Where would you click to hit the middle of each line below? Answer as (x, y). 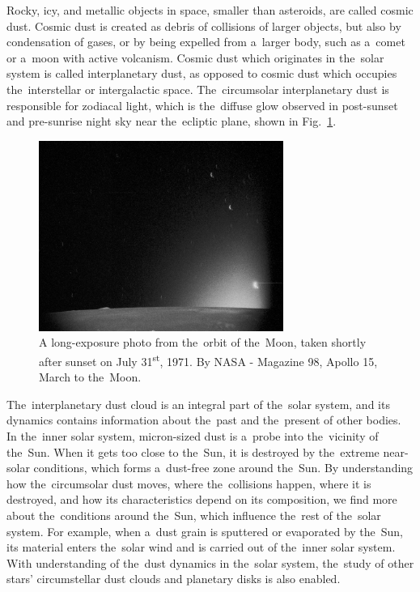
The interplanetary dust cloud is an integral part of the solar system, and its (198, 404)
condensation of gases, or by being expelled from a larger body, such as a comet (206, 42)
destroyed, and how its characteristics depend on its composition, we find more (202, 499)
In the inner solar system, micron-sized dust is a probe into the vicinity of (193, 436)
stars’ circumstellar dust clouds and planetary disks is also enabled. (174, 579)
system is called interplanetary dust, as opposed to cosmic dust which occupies (202, 73)
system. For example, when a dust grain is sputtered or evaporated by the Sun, (205, 531)
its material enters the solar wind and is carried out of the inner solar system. (201, 547)
